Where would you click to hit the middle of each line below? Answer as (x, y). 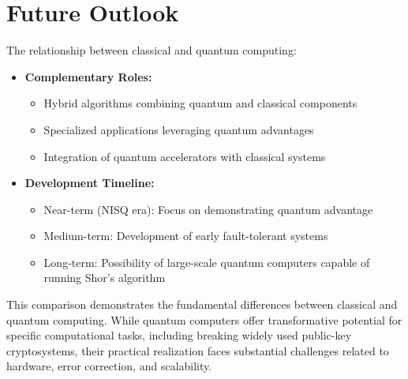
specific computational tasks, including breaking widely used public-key (179, 335)
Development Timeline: (90, 183)
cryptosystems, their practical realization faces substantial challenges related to (198, 350)
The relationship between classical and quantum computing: (152, 50)
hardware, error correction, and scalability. (109, 366)
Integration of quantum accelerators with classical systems (185, 156)
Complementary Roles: (88, 76)
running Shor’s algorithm (105, 278)
